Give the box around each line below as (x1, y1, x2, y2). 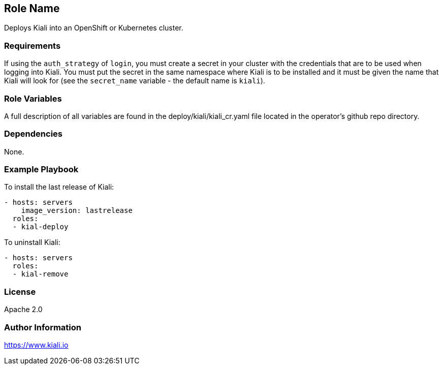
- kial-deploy (12, 223, 69, 231)
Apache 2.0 (4, 305, 43, 314)
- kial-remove (12, 270, 69, 279)
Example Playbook (4, 164, 79, 175)
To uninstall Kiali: (4, 238, 60, 247)
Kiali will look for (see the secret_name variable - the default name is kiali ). (4, 76, 265, 85)
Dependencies (4, 129, 63, 139)
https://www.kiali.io (4, 340, 69, 349)
